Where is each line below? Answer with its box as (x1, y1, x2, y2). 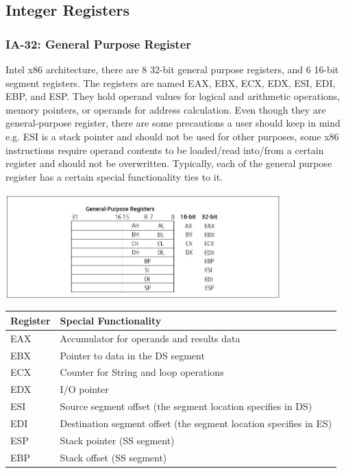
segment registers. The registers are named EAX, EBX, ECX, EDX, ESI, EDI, (5, 75, 336, 90)
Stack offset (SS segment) (60, 450, 167, 464)
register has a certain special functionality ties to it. (5, 169, 223, 183)
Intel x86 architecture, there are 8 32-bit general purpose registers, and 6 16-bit (5, 62, 339, 76)
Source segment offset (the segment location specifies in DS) (60, 399, 312, 413)
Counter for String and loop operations (60, 365, 224, 379)
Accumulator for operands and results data (60, 331, 240, 345)
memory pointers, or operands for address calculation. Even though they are (5, 102, 326, 116)
